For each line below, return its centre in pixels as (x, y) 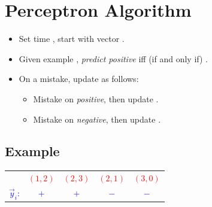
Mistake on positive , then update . (96, 98)
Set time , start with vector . (72, 39)
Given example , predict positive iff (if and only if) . (113, 58)
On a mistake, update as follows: (79, 79)
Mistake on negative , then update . (97, 119)
